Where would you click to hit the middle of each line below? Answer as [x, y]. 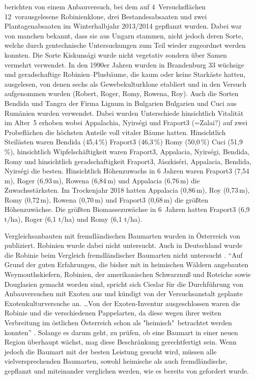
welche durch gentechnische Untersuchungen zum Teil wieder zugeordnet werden [125, 45]
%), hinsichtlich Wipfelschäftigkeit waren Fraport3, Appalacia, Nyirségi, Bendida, [127, 151]
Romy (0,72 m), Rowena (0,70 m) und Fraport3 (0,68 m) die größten [106, 199]
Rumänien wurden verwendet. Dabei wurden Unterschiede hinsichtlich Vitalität [124, 113]
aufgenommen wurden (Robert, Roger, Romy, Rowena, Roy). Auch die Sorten [122, 93]
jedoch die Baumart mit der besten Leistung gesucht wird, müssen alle [111, 351]
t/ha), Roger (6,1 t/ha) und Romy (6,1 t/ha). [73, 219]
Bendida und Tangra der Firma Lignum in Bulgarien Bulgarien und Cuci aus [121, 103]
